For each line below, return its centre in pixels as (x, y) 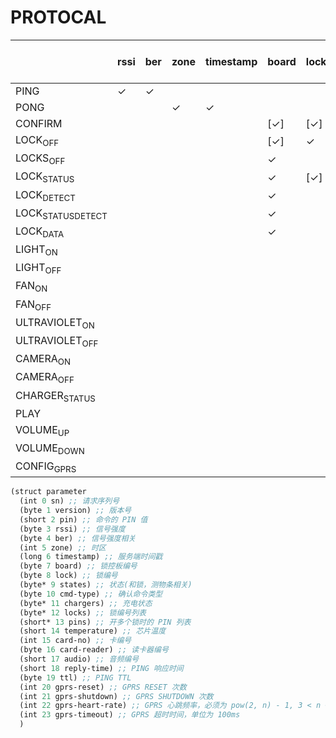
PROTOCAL (58, 17)
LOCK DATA (40, 232)
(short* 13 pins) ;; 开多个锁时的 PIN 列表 (105, 622)
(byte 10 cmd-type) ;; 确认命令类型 (91, 594)
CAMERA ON (43, 360)
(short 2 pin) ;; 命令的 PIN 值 (83, 519)
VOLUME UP (42, 430)
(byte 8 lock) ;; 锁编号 (68, 576)
